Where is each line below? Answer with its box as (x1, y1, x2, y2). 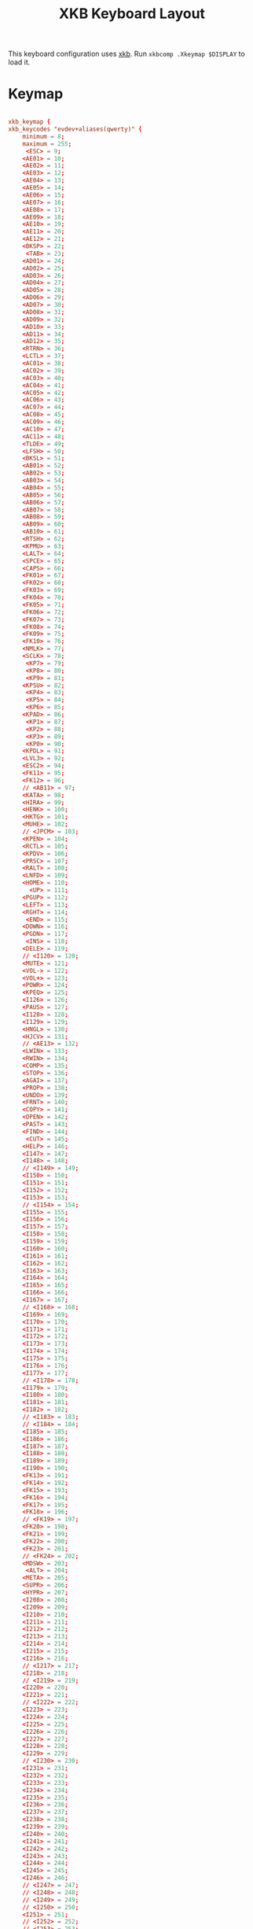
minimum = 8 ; (22, 132, 65, 140)
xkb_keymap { (8, 118, 51, 126)
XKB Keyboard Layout (58, 5, 206, 23)
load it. (8, 57, 31, 67)
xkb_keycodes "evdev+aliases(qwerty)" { (8, 125, 143, 133)
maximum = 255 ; (22, 139, 72, 148)
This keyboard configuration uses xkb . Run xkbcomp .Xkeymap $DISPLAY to (8, 49, 245, 59)
